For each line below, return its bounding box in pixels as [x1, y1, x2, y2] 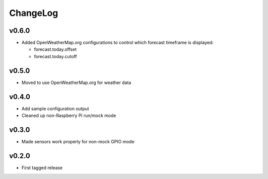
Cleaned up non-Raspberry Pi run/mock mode [21, 112, 116, 119]
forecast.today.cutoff [34, 53, 77, 59]
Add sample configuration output [21, 105, 89, 111]
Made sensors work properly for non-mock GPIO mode [21, 138, 134, 144]
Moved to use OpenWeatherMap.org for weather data [21, 80, 132, 86]
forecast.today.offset [34, 46, 77, 52]
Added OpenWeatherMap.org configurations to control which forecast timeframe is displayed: [21, 40, 214, 46]
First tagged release [21, 165, 63, 171]
